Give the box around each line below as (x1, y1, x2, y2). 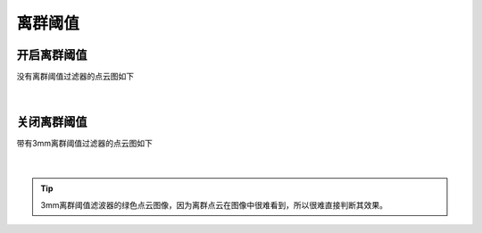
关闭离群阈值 (16, 114, 87, 129)
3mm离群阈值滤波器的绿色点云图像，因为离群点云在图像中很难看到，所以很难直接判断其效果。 (40, 199, 388, 210)
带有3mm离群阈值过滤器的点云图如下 (16, 138, 154, 149)
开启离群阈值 (16, 47, 87, 62)
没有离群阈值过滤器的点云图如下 (16, 71, 134, 82)
